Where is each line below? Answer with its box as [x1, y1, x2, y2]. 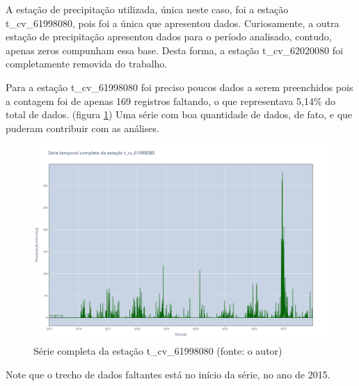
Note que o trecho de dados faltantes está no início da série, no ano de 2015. [6, 367, 330, 381]
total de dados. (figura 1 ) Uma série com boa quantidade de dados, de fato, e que [6, 107, 353, 122]
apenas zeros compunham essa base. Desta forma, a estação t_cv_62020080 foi [6, 42, 343, 57]
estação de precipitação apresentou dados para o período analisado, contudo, [6, 29, 332, 44]
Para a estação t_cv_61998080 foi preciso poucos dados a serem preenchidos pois [6, 79, 353, 94]
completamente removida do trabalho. [6, 56, 168, 71]
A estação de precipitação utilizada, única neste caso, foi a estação [6, 2, 289, 16]
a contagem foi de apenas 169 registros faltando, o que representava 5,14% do [6, 93, 336, 108]
